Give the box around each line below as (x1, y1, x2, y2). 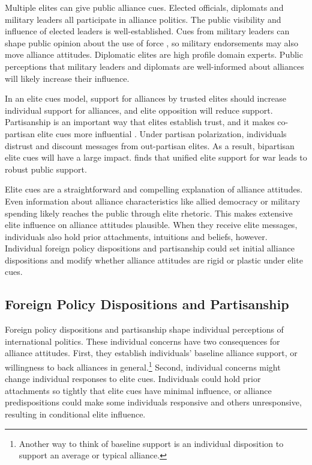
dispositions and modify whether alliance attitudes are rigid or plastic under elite (5, 253, 303, 266)
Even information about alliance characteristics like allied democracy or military (5, 194, 301, 207)
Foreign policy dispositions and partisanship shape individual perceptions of (5, 323, 284, 336)
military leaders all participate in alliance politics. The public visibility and (5, 13, 281, 25)
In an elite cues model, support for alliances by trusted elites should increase (5, 92, 286, 105)
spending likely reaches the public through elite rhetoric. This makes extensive (5, 206, 293, 219)
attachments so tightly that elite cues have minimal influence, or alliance (5, 384, 272, 396)
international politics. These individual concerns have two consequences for (5, 334, 280, 347)
